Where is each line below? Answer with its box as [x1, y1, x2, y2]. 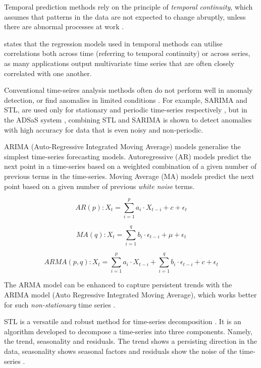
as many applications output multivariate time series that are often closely [4, 57, 235, 68]
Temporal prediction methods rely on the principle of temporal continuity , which [4, 2, 253, 12]
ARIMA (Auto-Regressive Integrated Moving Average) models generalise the [4, 141, 241, 152]
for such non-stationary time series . [4, 299, 116, 310]
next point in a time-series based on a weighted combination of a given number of [4, 161, 257, 171]
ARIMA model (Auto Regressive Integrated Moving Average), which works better [4, 289, 257, 300]
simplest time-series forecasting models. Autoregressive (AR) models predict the [4, 151, 251, 161]
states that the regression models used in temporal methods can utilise [4, 38, 223, 48]
